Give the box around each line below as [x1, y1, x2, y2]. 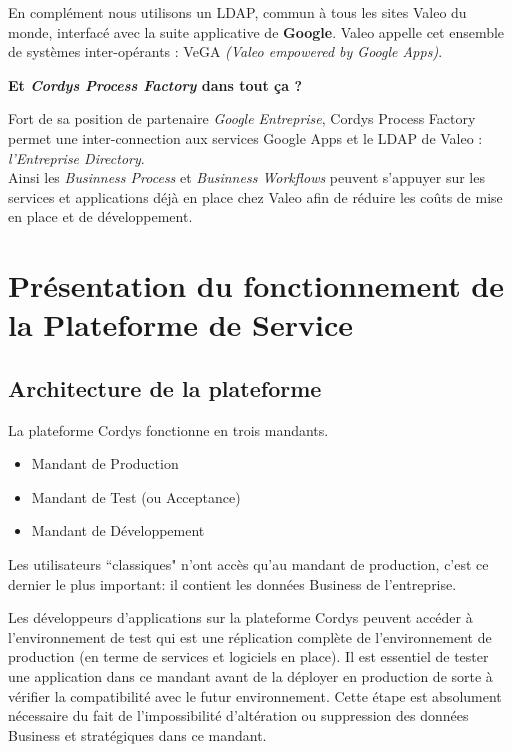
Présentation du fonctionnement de [8, 265, 505, 306]
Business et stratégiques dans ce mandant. [8, 724, 267, 745]
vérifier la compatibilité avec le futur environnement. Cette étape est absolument [8, 685, 502, 706]
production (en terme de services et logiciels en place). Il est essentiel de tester [8, 646, 489, 667]
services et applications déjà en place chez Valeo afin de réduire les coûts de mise [8, 186, 503, 207]
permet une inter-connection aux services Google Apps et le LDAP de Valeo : [8, 127, 483, 148]
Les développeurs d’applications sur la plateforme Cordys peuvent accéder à [8, 607, 473, 628]
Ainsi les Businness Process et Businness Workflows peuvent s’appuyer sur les [8, 167, 485, 188]
